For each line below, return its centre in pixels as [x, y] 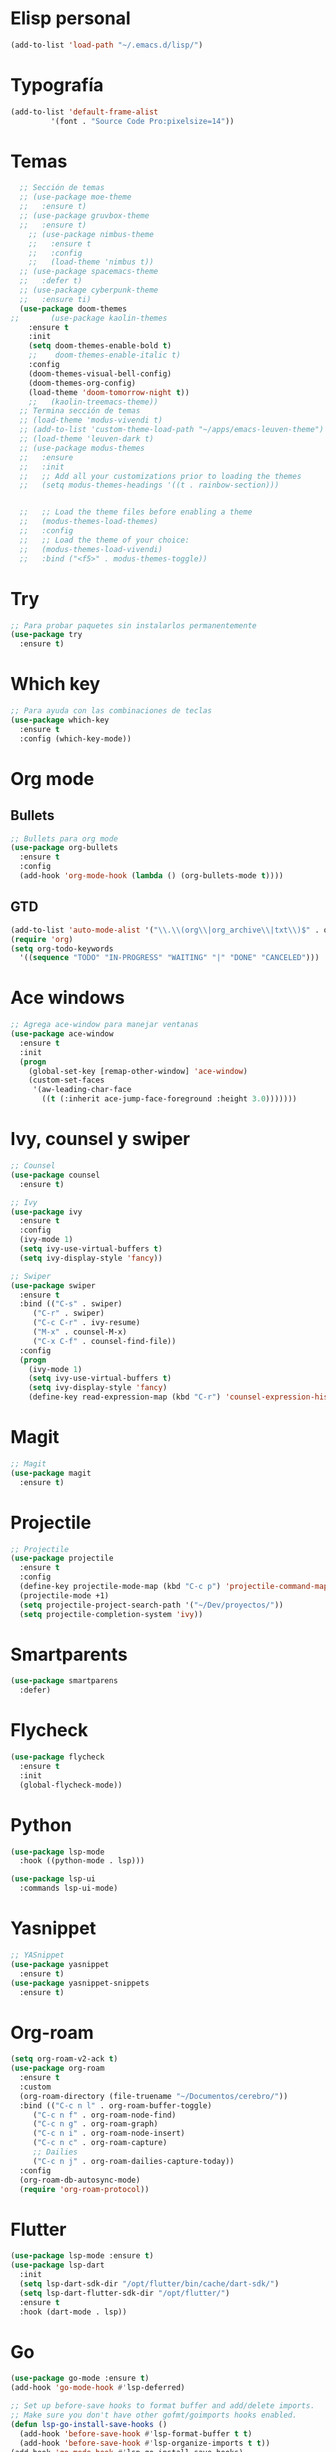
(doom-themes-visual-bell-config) [100, 373]
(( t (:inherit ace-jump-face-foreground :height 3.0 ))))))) [169, 1099]
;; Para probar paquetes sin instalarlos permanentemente [133, 625]
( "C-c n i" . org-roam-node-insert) [109, 2133]
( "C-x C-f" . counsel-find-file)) [104, 1341]
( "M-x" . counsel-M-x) [80, 1332]
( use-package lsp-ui [53, 1879]
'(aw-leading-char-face [82, 1090]
